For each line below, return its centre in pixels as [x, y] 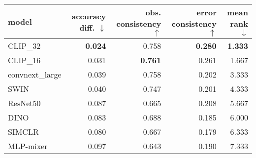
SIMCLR [23, 132]
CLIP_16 [24, 60]
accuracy [89, 16]
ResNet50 [24, 103]
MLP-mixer [28, 146]
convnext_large [35, 74]
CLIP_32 [24, 46]
